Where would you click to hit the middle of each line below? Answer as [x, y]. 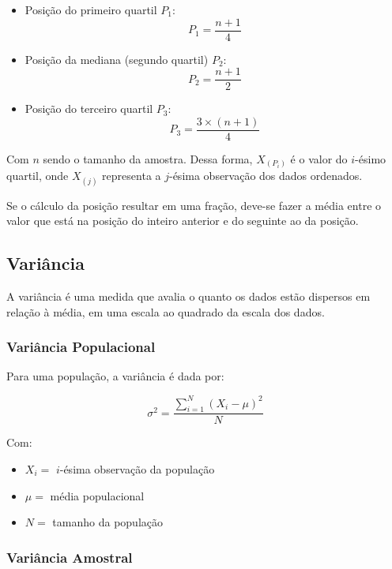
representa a [132, 176]
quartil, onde [38, 176]
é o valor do [319, 158]
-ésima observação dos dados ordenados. [266, 176]
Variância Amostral [70, 557]
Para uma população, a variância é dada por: [115, 376]
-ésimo [371, 158]
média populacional [97, 495]
